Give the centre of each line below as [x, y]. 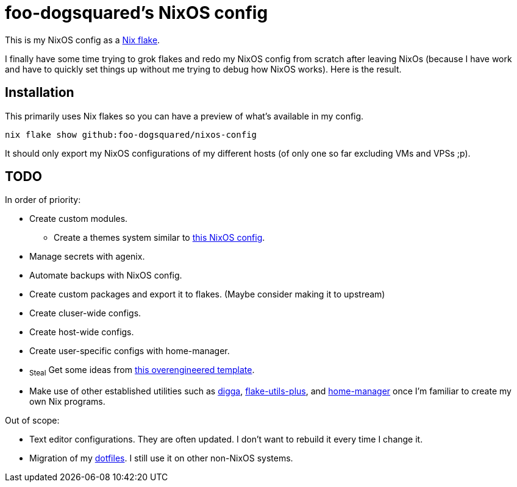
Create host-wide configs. [82, 332]
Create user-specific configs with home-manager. [130, 351]
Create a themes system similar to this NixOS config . [159, 238]
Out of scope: [32, 421]
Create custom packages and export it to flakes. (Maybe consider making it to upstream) [207, 294]
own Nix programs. [67, 402]
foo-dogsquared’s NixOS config [137, 13]
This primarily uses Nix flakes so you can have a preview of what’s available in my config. [184, 116]
